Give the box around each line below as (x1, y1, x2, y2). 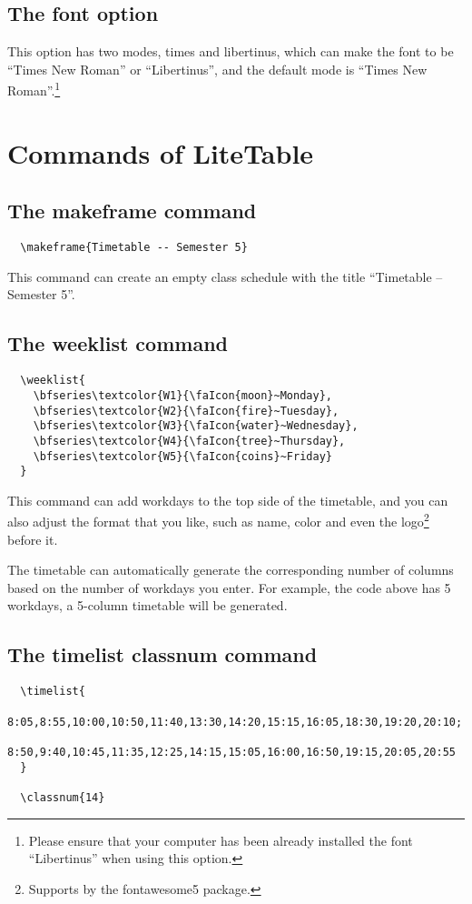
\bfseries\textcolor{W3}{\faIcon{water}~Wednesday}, (33, 419, 359, 433)
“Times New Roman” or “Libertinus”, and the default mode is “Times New (7, 59, 428, 78)
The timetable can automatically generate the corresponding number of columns (7, 560, 454, 579)
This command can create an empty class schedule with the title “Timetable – (7, 266, 443, 286)
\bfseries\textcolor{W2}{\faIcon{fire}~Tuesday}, (33, 404, 339, 417)
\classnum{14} (20, 790, 105, 804)
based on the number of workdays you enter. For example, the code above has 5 (7, 578, 451, 597)
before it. (7, 529, 58, 548)
